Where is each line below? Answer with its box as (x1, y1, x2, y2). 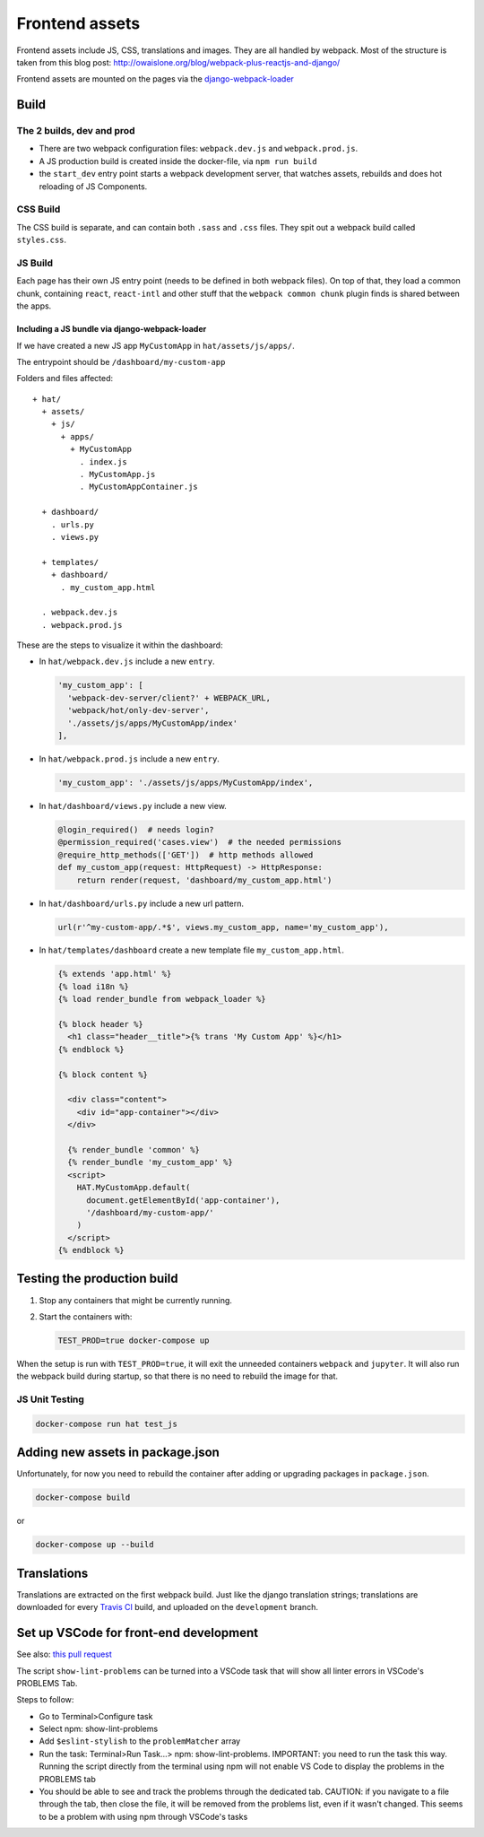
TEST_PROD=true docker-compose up (57, 1335, 210, 1345)
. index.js (79, 457, 127, 466)
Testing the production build (16, 1271, 178, 1286)
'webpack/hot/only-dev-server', (67, 705, 210, 716)
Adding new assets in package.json (16, 1445, 220, 1460)
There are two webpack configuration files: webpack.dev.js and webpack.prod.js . (39, 144, 359, 154)
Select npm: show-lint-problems (39, 1723, 159, 1735)
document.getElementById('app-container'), (86, 1195, 281, 1206)
